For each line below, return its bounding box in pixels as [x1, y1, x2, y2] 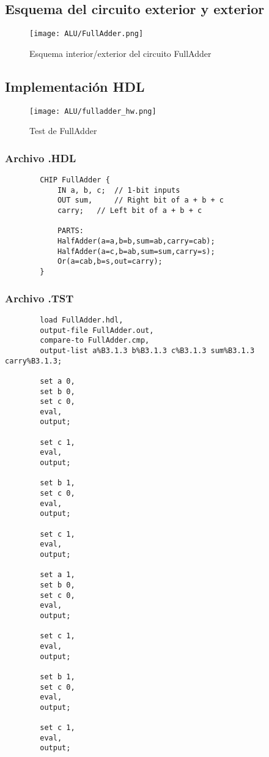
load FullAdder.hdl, [40, 315, 123, 324]
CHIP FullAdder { [40, 176, 110, 185]
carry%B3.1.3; [5, 356, 62, 365]
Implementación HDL [5, 76, 145, 95]
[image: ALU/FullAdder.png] [29, 29, 144, 39]
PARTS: [57, 226, 84, 236]
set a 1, [40, 570, 75, 580]
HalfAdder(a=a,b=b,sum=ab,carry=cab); [57, 237, 215, 246]
